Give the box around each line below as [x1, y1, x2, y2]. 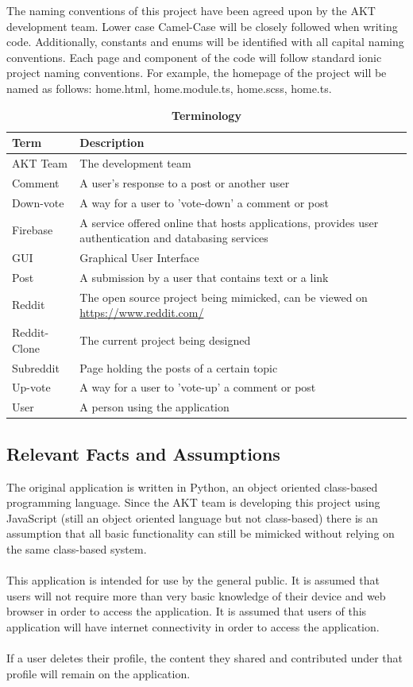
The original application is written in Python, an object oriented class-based [6, 478, 378, 495]
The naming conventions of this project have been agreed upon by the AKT [6, 2, 376, 18]
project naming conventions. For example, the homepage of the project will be [6, 64, 387, 81]
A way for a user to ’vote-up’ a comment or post [79, 379, 316, 396]
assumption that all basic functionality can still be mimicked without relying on [6, 525, 395, 542]
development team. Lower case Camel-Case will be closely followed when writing [6, 17, 398, 34]
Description [79, 134, 145, 151]
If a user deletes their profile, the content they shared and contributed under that [6, 650, 403, 666]
